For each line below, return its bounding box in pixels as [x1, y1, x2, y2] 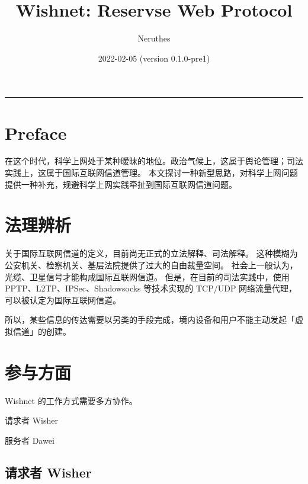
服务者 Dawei [5, 434, 54, 446]
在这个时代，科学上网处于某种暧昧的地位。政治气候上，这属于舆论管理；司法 [5, 155, 303, 167]
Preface [5, 120, 67, 145]
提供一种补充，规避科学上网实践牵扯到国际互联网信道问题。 [5, 178, 237, 190]
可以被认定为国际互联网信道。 [5, 293, 121, 306]
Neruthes [137, 32, 171, 44]
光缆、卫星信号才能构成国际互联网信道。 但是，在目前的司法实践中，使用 [5, 270, 290, 283]
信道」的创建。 [12, 325, 71, 337]
